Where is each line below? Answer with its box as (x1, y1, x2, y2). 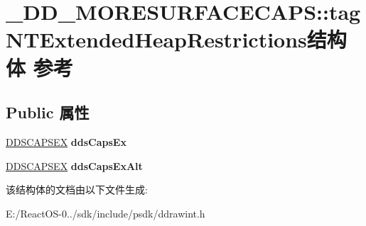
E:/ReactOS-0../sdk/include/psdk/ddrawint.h (6, 205, 205, 220)
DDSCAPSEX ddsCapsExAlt (6, 158, 143, 173)
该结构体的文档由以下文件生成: (6, 182, 148, 197)
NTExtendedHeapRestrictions (6, 25, 307, 54)
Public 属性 (6, 101, 90, 123)
